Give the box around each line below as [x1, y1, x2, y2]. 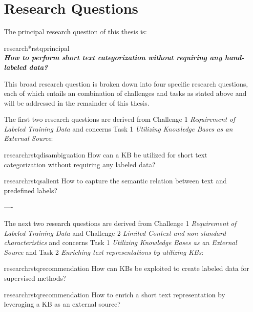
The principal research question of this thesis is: [4, 26, 147, 37]
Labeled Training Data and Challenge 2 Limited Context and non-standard [4, 227, 226, 238]
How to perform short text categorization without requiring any [4, 52, 222, 63]
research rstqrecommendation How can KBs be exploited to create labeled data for [4, 263, 249, 273]
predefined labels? [4, 185, 58, 195]
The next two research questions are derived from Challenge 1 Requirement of [4, 218, 236, 228]
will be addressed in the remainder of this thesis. [4, 97, 149, 108]
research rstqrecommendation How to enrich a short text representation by [4, 289, 225, 299]
